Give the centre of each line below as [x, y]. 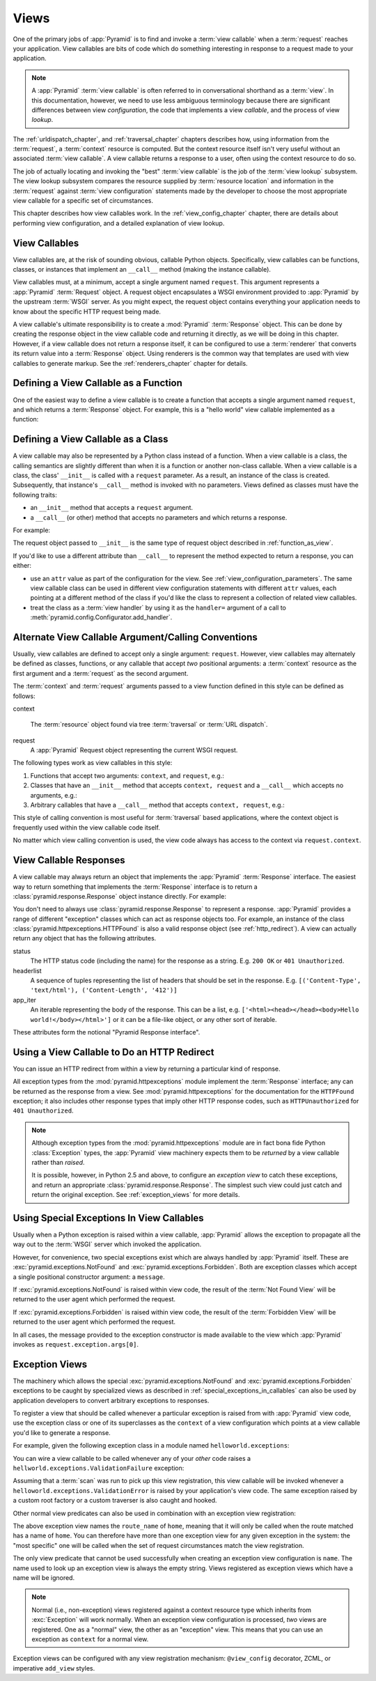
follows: [24, 696]
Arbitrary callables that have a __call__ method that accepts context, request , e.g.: [157, 805]
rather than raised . [58, 1163]
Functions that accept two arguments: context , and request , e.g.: [127, 775]
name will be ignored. [44, 1577]
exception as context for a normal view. [90, 1639]
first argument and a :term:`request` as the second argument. [101, 673]
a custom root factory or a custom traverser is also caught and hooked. [115, 1501]
